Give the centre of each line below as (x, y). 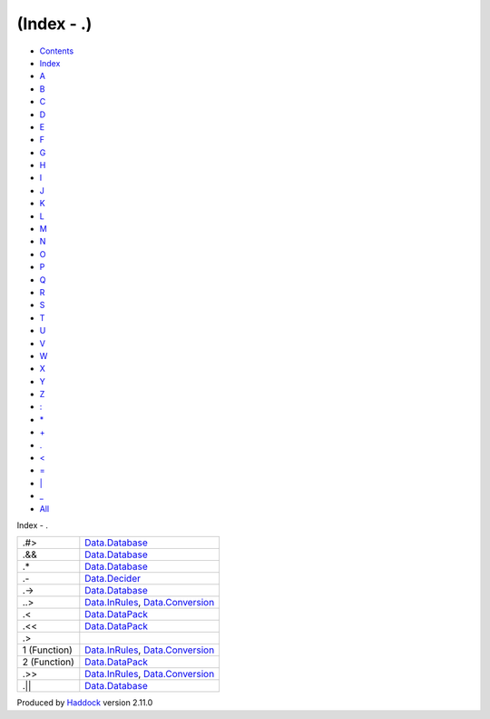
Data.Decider (113, 579)
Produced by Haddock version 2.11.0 (85, 703)
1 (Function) (47, 650)
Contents (57, 51)
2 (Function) (48, 662)
